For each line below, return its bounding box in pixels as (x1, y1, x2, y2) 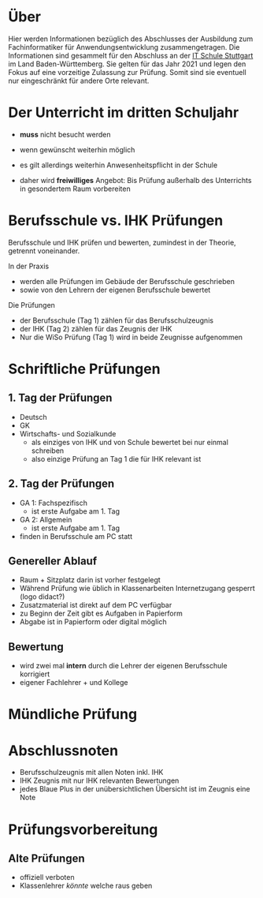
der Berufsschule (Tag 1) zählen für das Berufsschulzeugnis (19, 316, 214, 325)
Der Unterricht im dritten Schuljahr (8, 103, 239, 122)
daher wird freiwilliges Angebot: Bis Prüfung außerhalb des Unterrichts (19, 175, 252, 185)
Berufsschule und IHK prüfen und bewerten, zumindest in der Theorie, (8, 238, 236, 247)
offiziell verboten (19, 873, 75, 882)
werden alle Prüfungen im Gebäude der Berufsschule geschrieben (19, 276, 235, 286)
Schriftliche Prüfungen (8, 360, 161, 378)
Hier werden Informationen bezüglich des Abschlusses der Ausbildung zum (8, 34, 254, 43)
